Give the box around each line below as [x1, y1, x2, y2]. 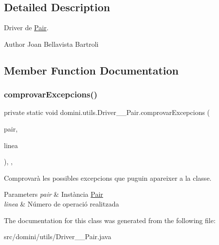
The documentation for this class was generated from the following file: [4, 215, 216, 225]
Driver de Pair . [4, 22, 49, 33]
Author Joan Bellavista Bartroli [4, 38, 99, 49]
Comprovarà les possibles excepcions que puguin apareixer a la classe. [4, 172, 212, 183]
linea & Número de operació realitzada [4, 198, 119, 208]
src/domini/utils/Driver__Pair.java [4, 231, 111, 242]
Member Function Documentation [4, 62, 179, 77]
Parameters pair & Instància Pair [4, 189, 103, 199]
